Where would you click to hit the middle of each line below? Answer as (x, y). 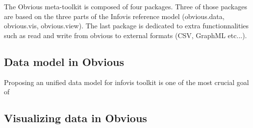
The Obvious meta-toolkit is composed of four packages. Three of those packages (126, 6)
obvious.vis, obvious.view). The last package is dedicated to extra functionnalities (126, 26)
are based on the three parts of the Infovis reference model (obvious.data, (114, 16)
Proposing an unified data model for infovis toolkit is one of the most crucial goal (126, 82)
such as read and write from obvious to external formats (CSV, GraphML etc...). (126, 35)
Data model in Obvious (64, 61)
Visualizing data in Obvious (76, 118)
